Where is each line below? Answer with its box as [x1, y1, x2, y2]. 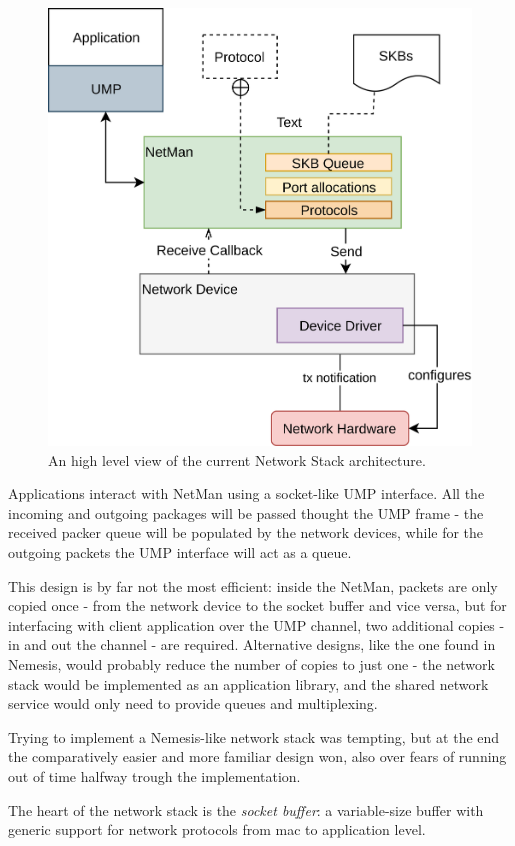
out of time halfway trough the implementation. [8, 766, 301, 787]
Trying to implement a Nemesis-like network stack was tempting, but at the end [8, 726, 500, 747]
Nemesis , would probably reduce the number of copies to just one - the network [8, 654, 495, 675]
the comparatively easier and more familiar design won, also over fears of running [8, 746, 507, 767]
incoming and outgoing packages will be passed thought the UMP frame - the [8, 502, 484, 523]
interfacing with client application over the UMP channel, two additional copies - [8, 614, 505, 635]
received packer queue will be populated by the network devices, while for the [8, 522, 484, 543]
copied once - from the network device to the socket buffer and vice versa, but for [8, 595, 507, 616]
